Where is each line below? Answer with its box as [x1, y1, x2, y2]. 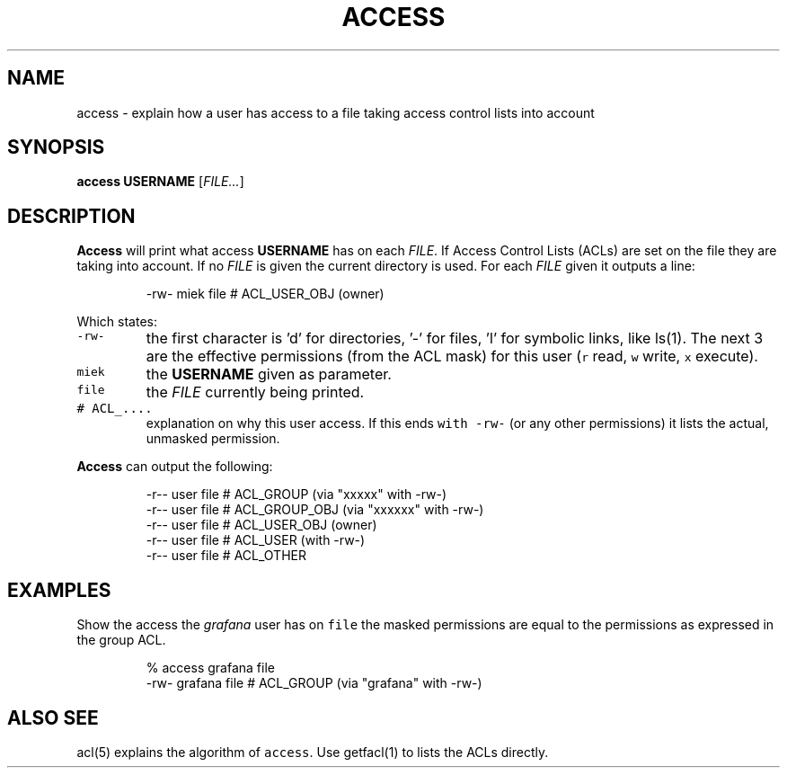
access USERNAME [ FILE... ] [76, 174, 244, 190]
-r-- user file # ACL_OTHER [146, 548, 306, 564]
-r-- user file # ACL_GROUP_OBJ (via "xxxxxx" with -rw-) [146, 502, 484, 518]
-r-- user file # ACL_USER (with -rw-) [146, 532, 366, 548]
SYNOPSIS [7, 136, 105, 159]
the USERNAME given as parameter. [146, 365, 392, 384]
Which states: [76, 314, 157, 330]
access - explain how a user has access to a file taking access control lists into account [76, 104, 595, 120]
